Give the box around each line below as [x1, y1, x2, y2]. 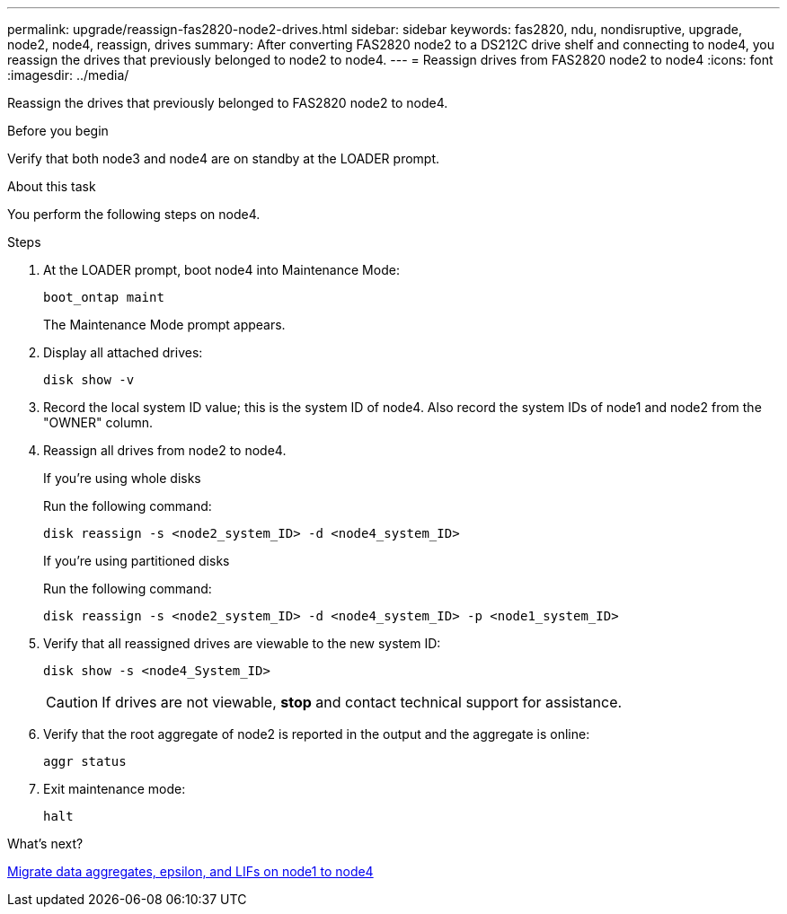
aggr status [43, 754, 127, 769]
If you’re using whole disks [43, 470, 201, 486]
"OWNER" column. [43, 415, 154, 430]
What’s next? [7, 836, 84, 851]
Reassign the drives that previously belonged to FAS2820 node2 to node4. [7, 95, 448, 110]
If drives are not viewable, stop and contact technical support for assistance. [102, 693, 623, 711]
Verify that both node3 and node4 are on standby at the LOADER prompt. [7, 151, 440, 166]
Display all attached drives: [43, 345, 203, 360]
